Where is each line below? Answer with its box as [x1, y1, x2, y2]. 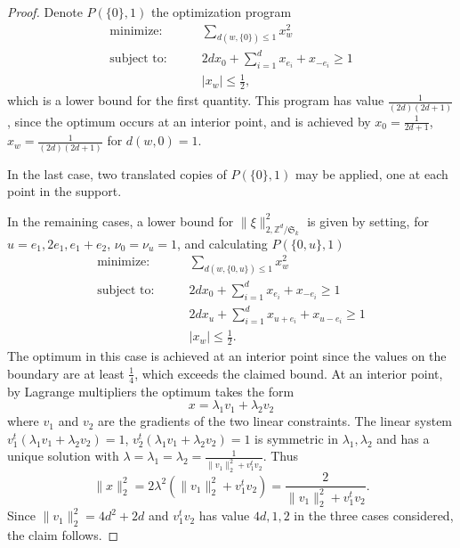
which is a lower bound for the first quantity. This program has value [7, 91, 384, 110]
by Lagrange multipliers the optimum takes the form [7, 381, 295, 400]
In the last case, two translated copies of [7, 164, 227, 183]
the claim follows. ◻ [7, 526, 119, 544]
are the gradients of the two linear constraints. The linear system [98, 412, 453, 430]
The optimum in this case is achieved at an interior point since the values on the [7, 347, 447, 365]
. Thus [262, 446, 299, 465]
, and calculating [176, 233, 268, 252]
